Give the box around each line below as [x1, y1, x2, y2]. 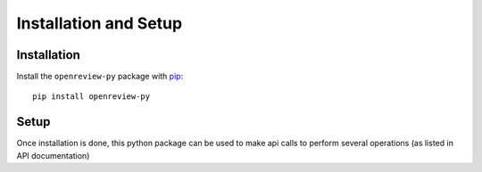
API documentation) [16, 150, 90, 160]
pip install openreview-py [32, 92, 151, 102]
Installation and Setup [16, 13, 183, 33]
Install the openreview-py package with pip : [16, 71, 184, 82]
